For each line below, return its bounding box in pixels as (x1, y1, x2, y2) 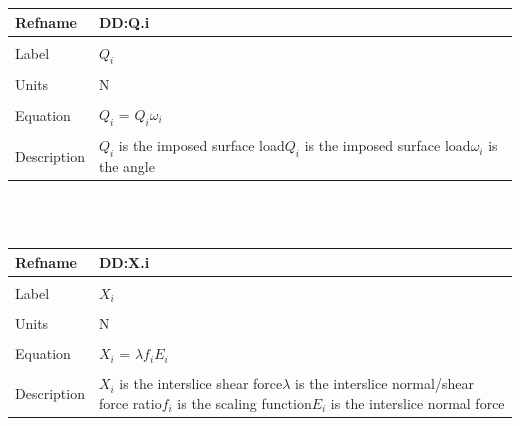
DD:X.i (98, 251, 150, 272)
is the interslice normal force (330, 392, 505, 413)
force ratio (98, 392, 162, 413)
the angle (98, 156, 155, 177)
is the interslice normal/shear (295, 373, 474, 394)
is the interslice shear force (119, 373, 283, 394)
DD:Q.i (98, 11, 150, 32)
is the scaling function (177, 392, 312, 413)
